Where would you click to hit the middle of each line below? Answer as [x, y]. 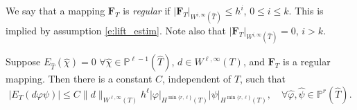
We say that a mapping [55, 10]
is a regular [307, 62]
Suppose [23, 62]
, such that [263, 79]
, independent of [197, 79]
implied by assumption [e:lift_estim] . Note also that [116, 31]
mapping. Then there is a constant [79, 79]
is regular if [147, 10]
